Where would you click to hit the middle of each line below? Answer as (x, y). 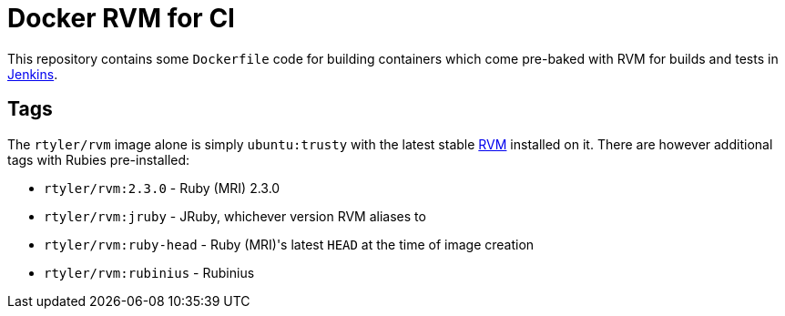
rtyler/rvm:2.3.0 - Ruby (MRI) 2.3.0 (162, 188)
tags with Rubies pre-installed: (99, 159)
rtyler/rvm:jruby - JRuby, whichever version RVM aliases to (235, 216)
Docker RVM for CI (121, 18)
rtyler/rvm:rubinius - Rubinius (149, 272)
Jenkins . (33, 74)
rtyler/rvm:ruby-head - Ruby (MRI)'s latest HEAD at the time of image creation (289, 244)
